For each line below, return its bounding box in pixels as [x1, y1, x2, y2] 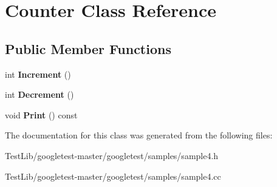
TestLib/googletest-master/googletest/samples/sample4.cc [5, 169, 221, 182]
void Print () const [5, 108, 78, 121]
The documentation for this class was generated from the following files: [5, 129, 273, 141]
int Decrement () [5, 88, 74, 101]
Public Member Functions [5, 39, 171, 58]
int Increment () [5, 67, 71, 80]
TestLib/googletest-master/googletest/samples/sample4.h [5, 149, 219, 161]
